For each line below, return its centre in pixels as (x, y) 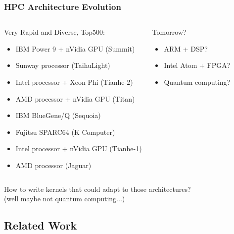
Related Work (41, 225)
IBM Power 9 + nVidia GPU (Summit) (75, 48)
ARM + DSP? (186, 48)
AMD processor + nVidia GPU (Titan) (75, 98)
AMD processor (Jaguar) (53, 165)
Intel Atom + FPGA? (197, 65)
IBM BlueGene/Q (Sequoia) (58, 115)
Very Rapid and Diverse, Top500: (54, 32)
